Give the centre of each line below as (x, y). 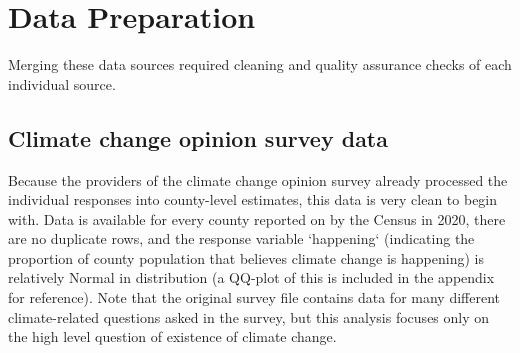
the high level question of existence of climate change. (172, 336)
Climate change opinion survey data (198, 137)
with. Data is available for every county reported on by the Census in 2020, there (257, 218)
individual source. (62, 83)
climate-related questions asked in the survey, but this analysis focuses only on (249, 316)
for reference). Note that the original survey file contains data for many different (254, 297)
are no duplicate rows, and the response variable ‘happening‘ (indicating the (241, 238)
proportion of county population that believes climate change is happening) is (246, 257)
